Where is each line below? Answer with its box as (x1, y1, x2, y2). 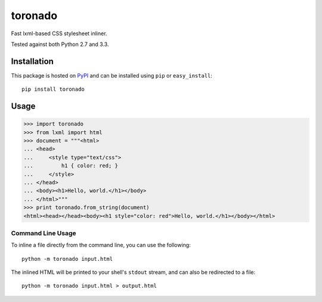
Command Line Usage (11, 229, 77, 237)
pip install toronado (21, 86, 85, 93)
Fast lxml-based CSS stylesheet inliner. (11, 30, 107, 37)
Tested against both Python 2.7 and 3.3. (11, 41, 109, 48)
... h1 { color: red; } (23, 162, 119, 170)
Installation (11, 56, 54, 66)
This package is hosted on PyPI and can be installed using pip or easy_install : (11, 72, 213, 79)
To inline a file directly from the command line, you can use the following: (11, 242, 191, 249)
